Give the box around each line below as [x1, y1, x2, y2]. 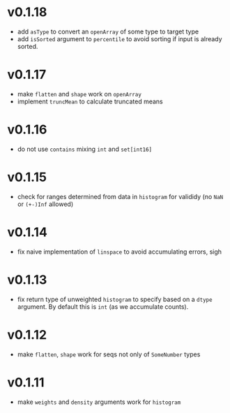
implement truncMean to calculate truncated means [17, 97, 164, 106]
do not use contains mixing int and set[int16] [17, 145, 153, 153]
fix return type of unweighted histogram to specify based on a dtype [17, 295, 213, 303]
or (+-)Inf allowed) [17, 200, 74, 208]
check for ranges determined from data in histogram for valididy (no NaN [17, 192, 224, 201]
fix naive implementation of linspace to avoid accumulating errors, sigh [17, 247, 222, 256]
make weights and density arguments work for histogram [17, 398, 181, 406]
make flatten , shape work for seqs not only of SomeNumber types [17, 350, 201, 358]
